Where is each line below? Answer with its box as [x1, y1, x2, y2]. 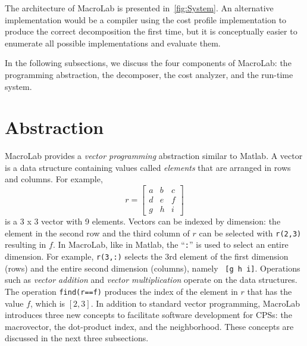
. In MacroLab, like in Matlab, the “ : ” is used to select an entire [52, 238, 289, 251]
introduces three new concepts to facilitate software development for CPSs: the [5, 308, 292, 321]
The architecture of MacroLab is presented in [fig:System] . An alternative [5, 2, 274, 14]
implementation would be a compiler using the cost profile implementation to [5, 13, 287, 26]
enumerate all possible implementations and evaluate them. [5, 36, 221, 49]
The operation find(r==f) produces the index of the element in [5, 285, 238, 297]
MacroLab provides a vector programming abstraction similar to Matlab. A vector [5, 149, 303, 162]
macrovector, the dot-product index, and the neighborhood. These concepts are [5, 320, 294, 332]
